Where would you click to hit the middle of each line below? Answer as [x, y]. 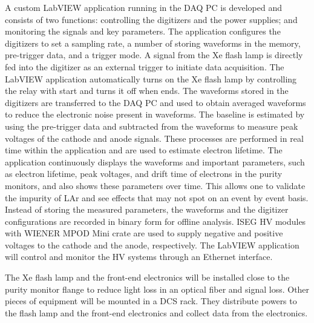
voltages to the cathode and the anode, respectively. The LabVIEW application [152, 245]
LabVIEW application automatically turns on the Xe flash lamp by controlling [151, 78]
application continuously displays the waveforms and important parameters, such [155, 161]
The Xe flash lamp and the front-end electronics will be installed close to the [147, 277]
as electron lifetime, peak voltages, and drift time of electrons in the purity [144, 174]
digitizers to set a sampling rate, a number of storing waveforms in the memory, [153, 43]
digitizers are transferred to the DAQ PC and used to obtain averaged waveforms [155, 102]
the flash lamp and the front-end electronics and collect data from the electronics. [156, 312]
